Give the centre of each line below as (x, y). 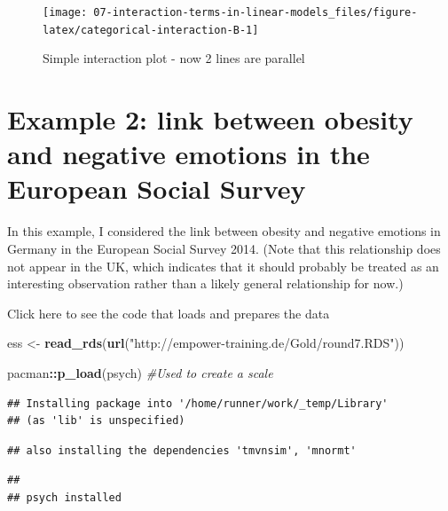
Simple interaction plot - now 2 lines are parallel (174, 58)
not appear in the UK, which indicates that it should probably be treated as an (223, 266)
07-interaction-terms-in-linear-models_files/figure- (255, 12)
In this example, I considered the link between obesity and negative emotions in (224, 231)
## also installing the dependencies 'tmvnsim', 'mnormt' (182, 450)
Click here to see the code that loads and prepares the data (169, 313)
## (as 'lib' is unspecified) (96, 421)
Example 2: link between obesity (210, 119)
